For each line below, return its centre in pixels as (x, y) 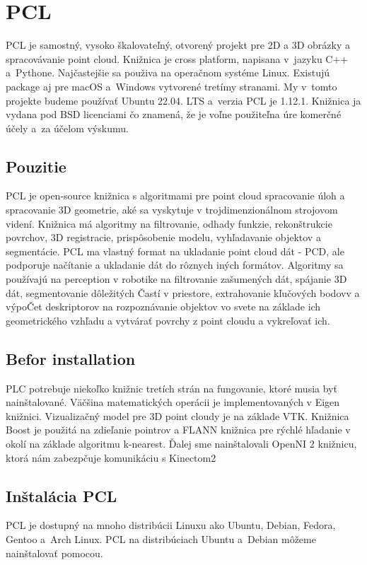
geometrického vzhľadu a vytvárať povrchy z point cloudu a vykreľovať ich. (168, 320)
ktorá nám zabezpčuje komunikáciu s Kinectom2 (111, 457)
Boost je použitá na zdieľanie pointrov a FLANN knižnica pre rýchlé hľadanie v (178, 430)
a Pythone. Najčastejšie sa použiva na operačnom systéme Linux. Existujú (168, 72)
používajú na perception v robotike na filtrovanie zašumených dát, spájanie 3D (176, 279)
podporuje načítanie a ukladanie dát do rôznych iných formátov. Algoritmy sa (175, 265)
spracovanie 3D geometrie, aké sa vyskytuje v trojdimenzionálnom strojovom (172, 210)
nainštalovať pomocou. (54, 553)
